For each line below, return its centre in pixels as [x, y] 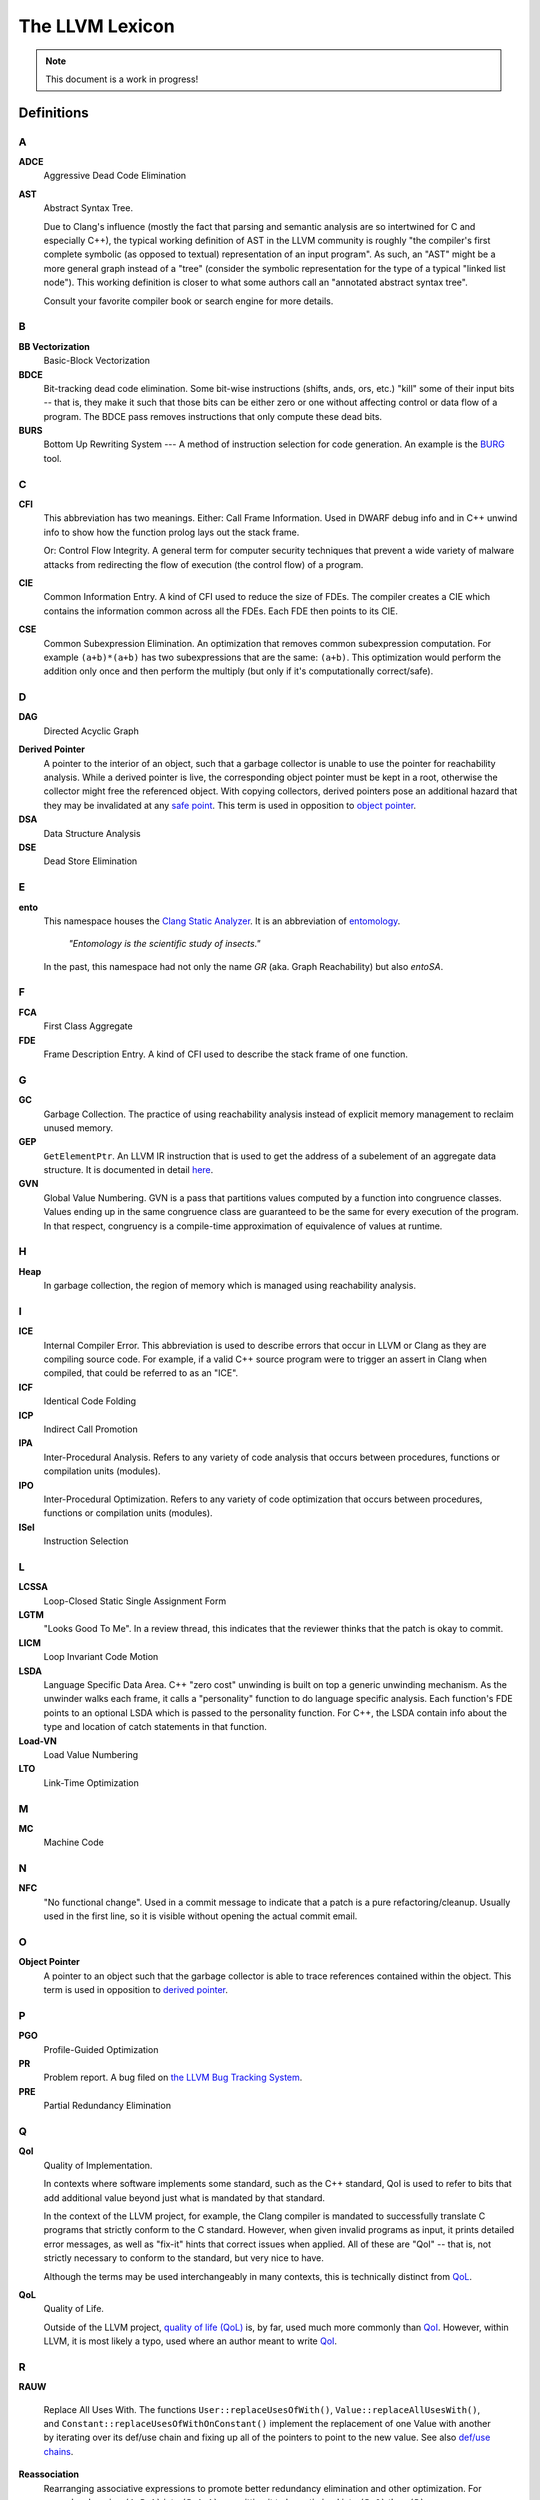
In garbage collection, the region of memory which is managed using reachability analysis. [230, 1286]
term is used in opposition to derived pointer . [136, 1990]
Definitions [53, 112]
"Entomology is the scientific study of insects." [164, 944]
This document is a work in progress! [122, 79]
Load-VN [37, 1741]
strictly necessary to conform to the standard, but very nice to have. [184, 2258]
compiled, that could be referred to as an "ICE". [141, 1373]
